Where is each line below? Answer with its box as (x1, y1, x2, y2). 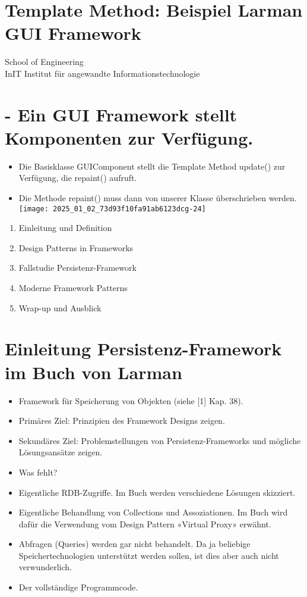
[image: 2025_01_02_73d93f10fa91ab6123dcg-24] (18, 204, 206, 213)
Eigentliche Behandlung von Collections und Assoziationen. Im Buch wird (18, 506, 288, 518)
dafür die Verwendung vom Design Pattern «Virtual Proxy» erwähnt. (18, 517, 271, 530)
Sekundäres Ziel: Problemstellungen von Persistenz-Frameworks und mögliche (18, 434, 301, 446)
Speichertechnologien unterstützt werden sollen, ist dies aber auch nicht (18, 549, 279, 561)
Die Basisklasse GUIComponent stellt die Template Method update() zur (18, 160, 286, 172)
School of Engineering (5, 55, 84, 68)
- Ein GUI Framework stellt (5, 102, 238, 126)
